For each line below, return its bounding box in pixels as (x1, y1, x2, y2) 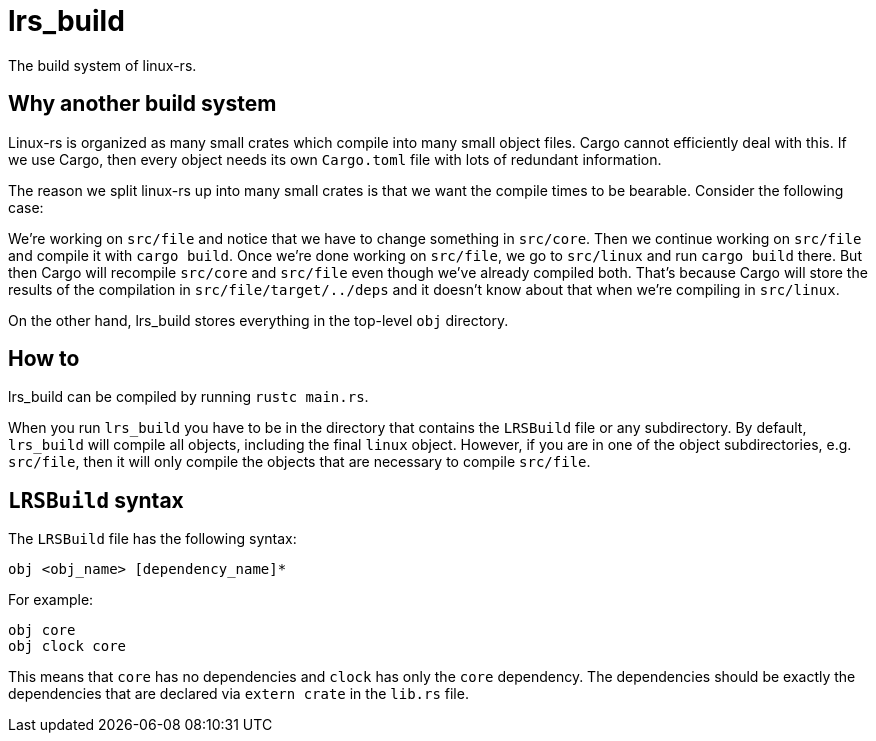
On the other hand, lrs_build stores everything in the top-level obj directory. (8, 311, 509, 329)
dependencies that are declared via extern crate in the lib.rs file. (8, 685, 469, 703)
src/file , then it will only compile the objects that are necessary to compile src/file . (8, 453, 591, 471)
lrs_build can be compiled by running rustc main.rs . (8, 388, 369, 406)
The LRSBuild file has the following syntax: (8, 530, 297, 548)
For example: (8, 591, 94, 609)
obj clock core (8, 638, 127, 655)
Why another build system (8, 91, 277, 117)
